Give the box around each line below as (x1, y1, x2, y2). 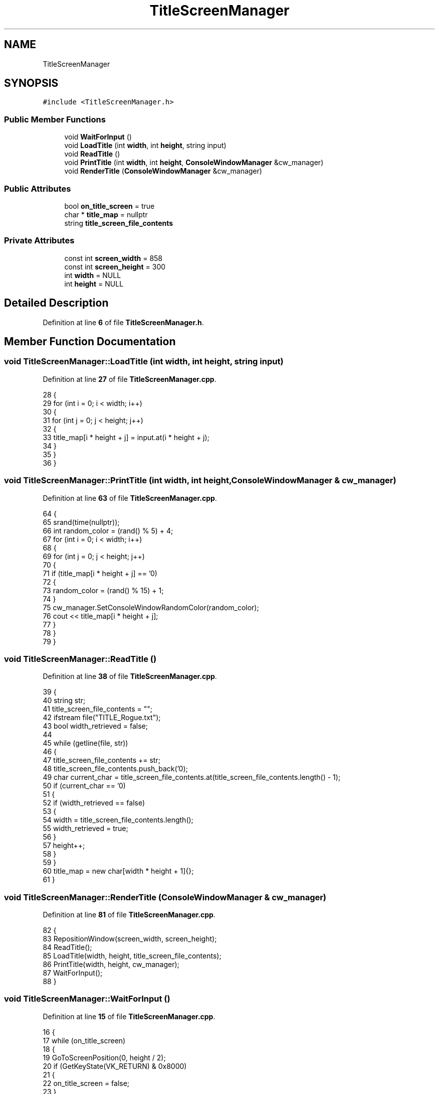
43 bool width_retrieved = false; (43, 722, 148, 731)
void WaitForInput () (64, 132, 132, 142)
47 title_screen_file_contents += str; (43, 756, 160, 765)
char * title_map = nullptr (64, 210, 148, 219)
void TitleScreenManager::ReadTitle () (4, 653, 157, 664)
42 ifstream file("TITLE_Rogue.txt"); (43, 713, 161, 722)
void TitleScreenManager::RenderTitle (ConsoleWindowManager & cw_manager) (4, 892, 327, 902)
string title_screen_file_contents (64, 218, 173, 227)
